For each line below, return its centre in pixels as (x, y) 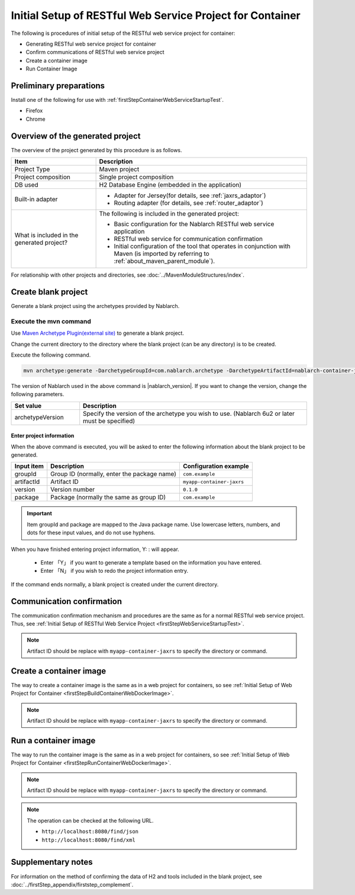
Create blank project (49, 292)
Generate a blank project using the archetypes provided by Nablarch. (95, 306)
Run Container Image (51, 69)
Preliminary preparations (58, 86)
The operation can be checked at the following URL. (90, 820)
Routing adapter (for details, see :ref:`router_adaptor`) (188, 203)
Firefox (34, 111)
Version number (73, 490)
